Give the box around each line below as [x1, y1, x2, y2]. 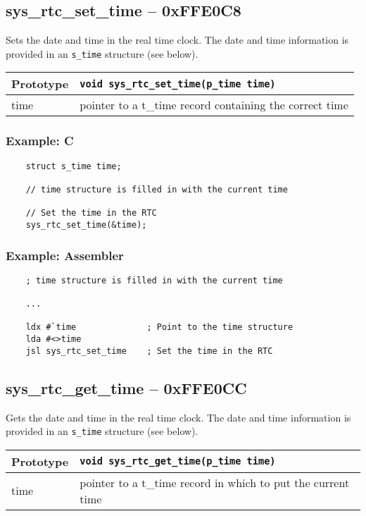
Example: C [6, 132, 74, 149]
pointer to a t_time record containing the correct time [80, 97, 348, 113]
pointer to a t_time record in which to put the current [80, 474, 350, 491]
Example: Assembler [6, 246, 124, 264]
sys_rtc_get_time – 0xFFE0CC [6, 376, 247, 398]
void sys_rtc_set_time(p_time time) [80, 78, 276, 90]
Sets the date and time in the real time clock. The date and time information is [6, 32, 349, 47]
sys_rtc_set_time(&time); [25, 219, 147, 230]
